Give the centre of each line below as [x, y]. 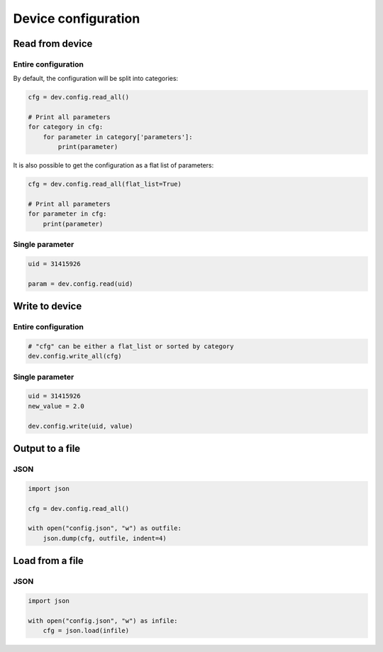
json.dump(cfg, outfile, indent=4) [105, 538]
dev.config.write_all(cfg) [75, 356]
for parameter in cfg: [67, 214]
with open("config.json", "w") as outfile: [105, 528]
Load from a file [49, 561]
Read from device [53, 44]
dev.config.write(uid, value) [81, 426]
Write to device [48, 306]
